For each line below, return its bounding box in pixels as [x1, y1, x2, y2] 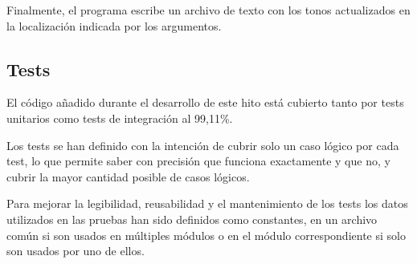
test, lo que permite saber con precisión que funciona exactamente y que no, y [6, 152, 390, 169]
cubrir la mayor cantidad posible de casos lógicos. [6, 168, 250, 185]
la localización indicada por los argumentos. [6, 17, 222, 34]
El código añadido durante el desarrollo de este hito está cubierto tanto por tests [6, 94, 404, 111]
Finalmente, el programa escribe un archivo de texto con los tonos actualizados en [6, 2, 411, 18]
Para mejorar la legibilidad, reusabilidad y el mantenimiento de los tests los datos [6, 195, 408, 212]
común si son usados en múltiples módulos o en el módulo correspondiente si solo [6, 226, 406, 243]
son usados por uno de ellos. [6, 242, 145, 259]
